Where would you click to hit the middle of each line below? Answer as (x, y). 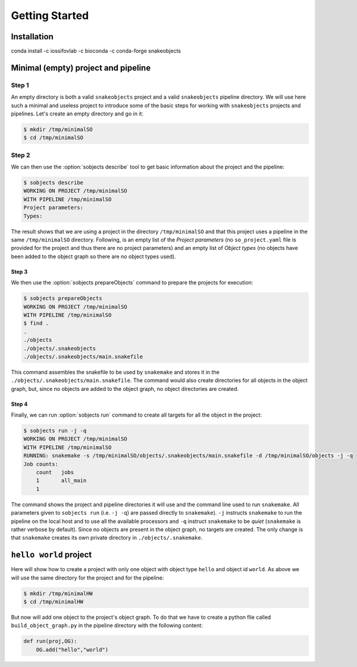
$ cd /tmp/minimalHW (53, 602)
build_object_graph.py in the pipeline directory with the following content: (107, 625)
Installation (32, 37)
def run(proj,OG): (50, 641)
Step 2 (21, 155)
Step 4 (19, 404)
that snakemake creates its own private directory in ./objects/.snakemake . (107, 538)
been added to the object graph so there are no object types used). (93, 256)
